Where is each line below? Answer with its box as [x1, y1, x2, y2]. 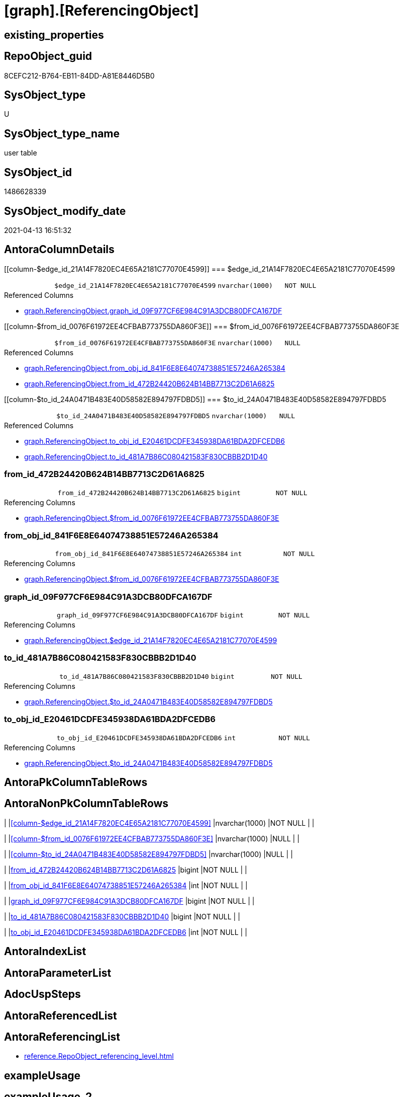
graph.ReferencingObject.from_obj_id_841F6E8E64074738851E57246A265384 [24, 363, 285, 372]
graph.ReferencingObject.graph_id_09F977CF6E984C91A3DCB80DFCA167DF [24, 306, 282, 315]
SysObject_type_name [4, 127, 120, 140]
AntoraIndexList [4, 945, 86, 958]
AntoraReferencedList [4, 1009, 117, 1022]
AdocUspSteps [4, 988, 81, 1001]
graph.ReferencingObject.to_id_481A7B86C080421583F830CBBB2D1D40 [24, 452, 268, 461]
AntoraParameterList [4, 966, 112, 979]
